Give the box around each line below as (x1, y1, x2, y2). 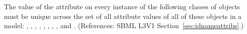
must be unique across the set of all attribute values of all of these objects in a (4, 11, 242, 21)
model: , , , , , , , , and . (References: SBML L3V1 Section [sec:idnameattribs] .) (4, 20, 244, 31)
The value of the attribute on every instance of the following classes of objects (4, 1, 240, 11)
